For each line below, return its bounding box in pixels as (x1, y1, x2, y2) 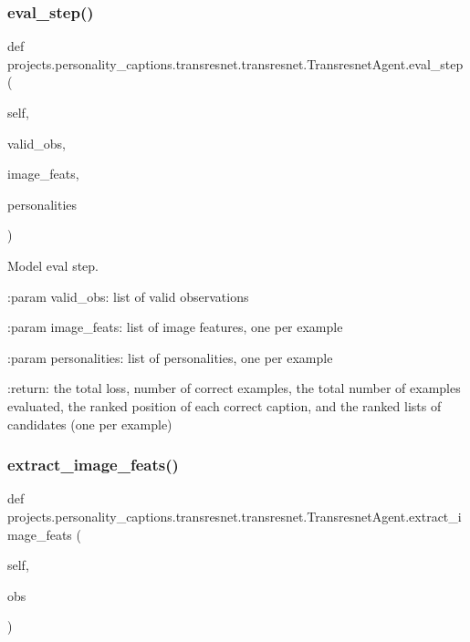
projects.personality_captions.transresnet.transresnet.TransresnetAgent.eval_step (7, 54, 464, 73)
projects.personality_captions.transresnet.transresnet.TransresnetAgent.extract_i (7, 506, 462, 525)
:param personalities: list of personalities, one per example (7, 347, 333, 367)
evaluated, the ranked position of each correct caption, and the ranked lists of (7, 396, 442, 415)
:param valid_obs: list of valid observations (7, 286, 249, 305)
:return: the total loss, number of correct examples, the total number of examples (7, 378, 461, 398)
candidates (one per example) (7, 414, 172, 433)
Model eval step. (7, 255, 99, 274)
